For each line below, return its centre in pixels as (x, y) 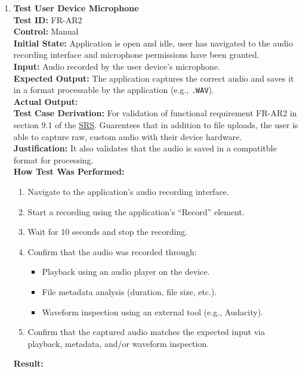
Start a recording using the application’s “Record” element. (136, 211)
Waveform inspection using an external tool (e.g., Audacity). (153, 311)
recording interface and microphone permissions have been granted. (136, 55)
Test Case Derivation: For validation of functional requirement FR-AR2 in (155, 113)
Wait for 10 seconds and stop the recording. (108, 232)
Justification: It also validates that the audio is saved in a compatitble (145, 148)
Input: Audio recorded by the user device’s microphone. (117, 66)
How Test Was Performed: (69, 171)
